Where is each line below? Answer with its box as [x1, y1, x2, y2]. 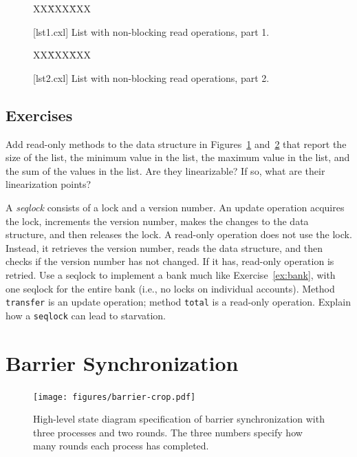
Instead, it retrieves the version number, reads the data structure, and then [6, 240, 323, 255]
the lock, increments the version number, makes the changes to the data [6, 213, 309, 228]
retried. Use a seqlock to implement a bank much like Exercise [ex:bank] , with [6, 267, 336, 281]
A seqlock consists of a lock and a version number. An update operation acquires [6, 200, 345, 214]
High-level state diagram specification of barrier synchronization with [33, 412, 325, 426]
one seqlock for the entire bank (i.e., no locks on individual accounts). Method [6, 281, 335, 295]
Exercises [6, 104, 73, 125]
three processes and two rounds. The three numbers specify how [33, 425, 303, 439]
